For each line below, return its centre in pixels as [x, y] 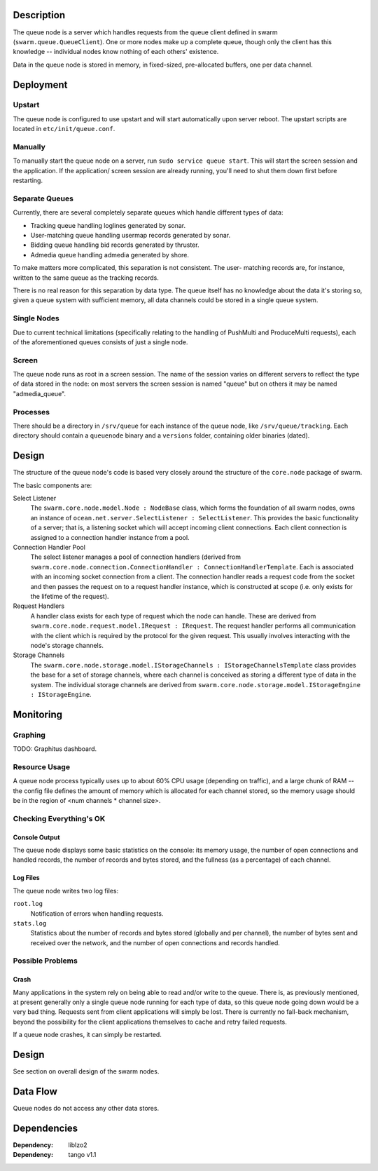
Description [39, 15]
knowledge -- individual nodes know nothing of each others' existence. [116, 52]
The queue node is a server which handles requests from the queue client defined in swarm [145, 32]
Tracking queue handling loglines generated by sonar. [108, 225]
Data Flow [35, 1091]
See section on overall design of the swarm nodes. [86, 1071]
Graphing [29, 735]
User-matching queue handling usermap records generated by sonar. [131, 236]
